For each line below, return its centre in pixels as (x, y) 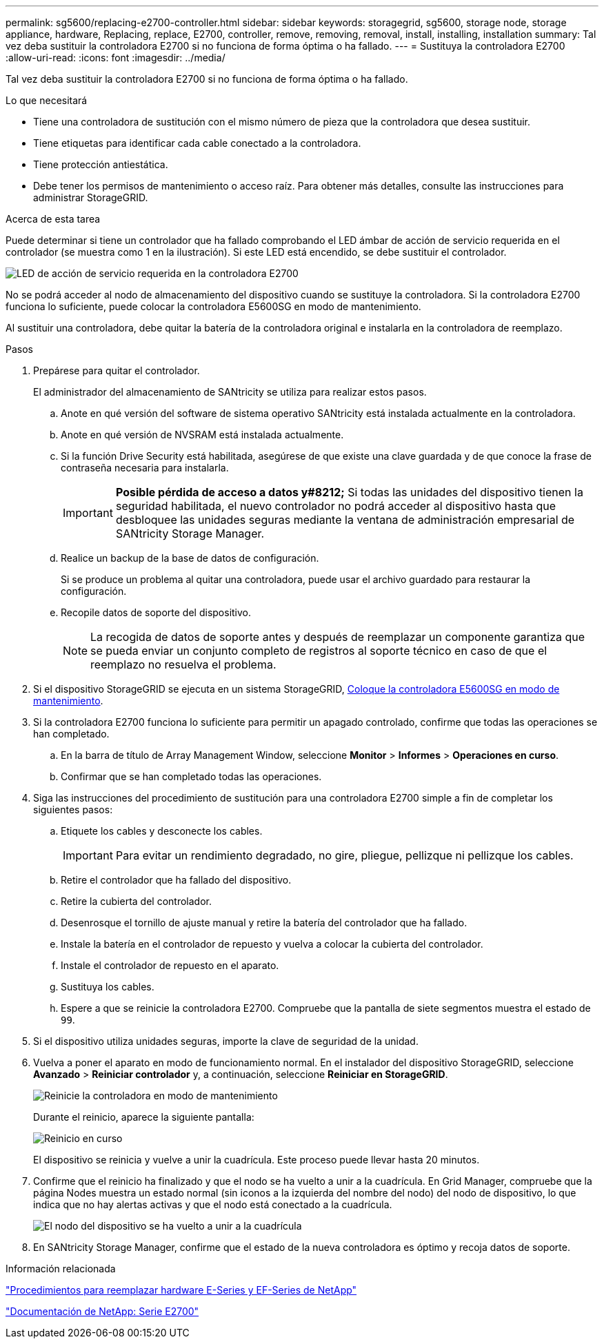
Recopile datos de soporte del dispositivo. (156, 612)
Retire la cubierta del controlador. (136, 901)
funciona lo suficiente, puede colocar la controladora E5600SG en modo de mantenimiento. (213, 306)
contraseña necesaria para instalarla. (145, 468)
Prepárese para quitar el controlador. (117, 370)
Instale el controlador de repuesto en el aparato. (170, 965)
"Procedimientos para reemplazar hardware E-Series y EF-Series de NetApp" (181, 1290)
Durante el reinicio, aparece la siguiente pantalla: (144, 1117)
